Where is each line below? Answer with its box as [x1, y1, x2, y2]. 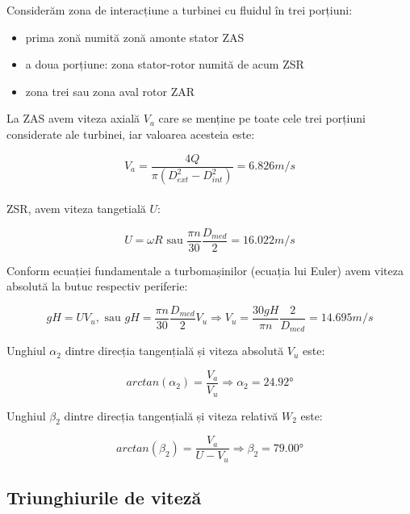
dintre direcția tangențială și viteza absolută [65, 342, 284, 359]
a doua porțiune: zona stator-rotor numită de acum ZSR [25, 56, 304, 73]
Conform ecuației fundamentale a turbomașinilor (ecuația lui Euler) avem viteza [6, 261, 404, 278]
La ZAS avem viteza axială [6, 110, 140, 127]
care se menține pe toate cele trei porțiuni [158, 110, 366, 127]
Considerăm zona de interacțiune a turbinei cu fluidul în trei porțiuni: [6, 2, 353, 18]
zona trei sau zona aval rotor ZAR [25, 82, 195, 99]
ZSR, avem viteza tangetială [6, 200, 146, 217]
